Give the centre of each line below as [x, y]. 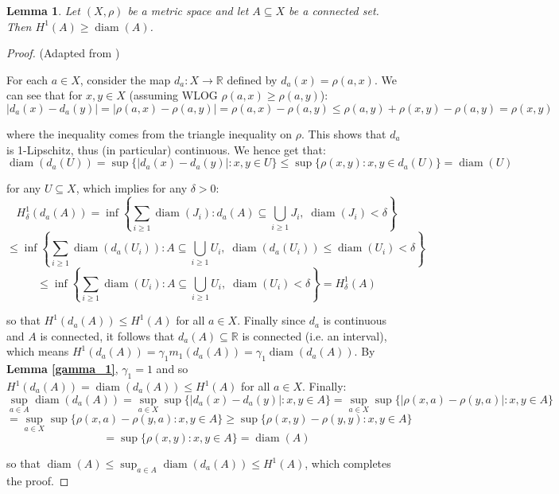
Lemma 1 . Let [43, 10]
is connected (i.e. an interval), [314, 335]
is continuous [355, 320]
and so [172, 369]
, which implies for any [132, 188]
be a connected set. [334, 10]
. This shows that [344, 133]
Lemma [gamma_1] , [62, 369]
